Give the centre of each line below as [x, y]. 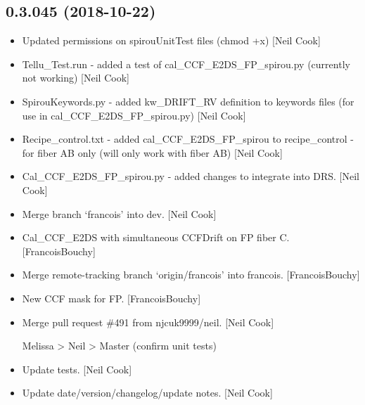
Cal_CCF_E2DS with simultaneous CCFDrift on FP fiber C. [156, 237]
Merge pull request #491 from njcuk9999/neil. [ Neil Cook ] [148, 322]
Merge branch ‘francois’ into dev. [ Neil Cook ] [119, 213]
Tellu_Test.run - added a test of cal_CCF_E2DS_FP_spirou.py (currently [186, 64]
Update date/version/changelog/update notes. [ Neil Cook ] [147, 393]
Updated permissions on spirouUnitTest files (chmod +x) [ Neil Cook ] [171, 40]
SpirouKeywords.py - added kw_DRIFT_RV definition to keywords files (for [188, 101]
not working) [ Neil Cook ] [76, 78]
